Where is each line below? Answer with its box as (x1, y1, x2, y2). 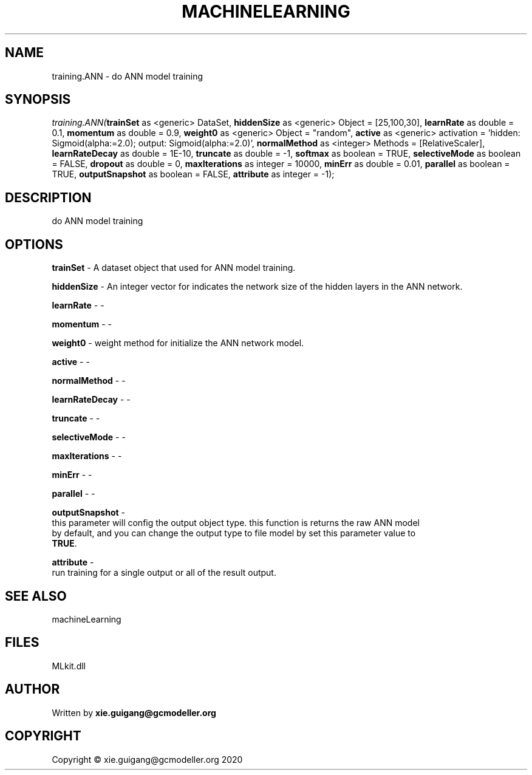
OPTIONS (5, 236, 63, 252)
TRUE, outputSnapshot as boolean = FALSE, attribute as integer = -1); (52, 169, 335, 180)
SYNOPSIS (5, 92, 71, 108)
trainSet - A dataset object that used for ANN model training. (52, 262, 296, 273)
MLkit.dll (52, 660, 86, 671)
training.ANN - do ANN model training (52, 70, 203, 81)
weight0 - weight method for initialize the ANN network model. (52, 338, 304, 349)
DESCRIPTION (5, 189, 92, 205)
